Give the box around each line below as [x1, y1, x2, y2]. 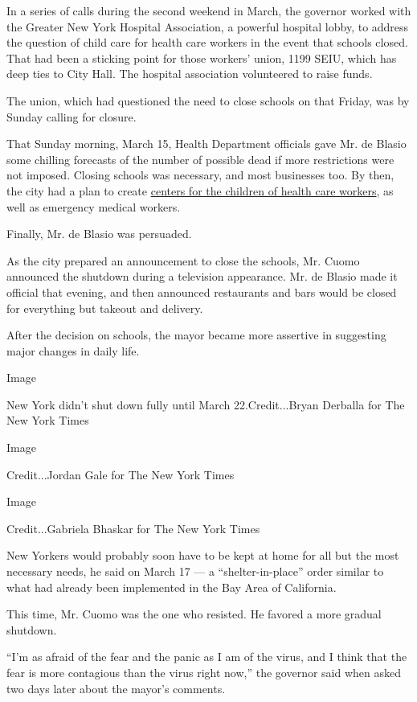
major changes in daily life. [6, 342, 140, 359]
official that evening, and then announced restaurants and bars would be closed [6, 283, 397, 300]
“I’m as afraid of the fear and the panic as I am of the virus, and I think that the [6, 648, 407, 665]
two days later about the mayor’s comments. [6, 679, 226, 696]
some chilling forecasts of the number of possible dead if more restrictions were [6, 150, 395, 167]
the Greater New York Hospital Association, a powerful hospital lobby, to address [6, 18, 409, 35]
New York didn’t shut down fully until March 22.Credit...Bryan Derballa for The [6, 396, 405, 413]
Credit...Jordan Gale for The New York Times [6, 466, 235, 482]
